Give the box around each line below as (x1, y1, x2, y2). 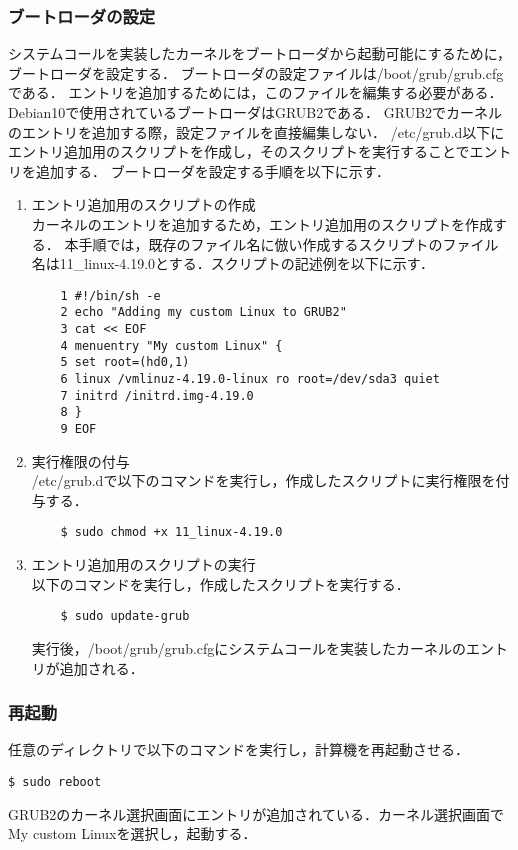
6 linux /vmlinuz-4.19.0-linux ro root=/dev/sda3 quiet (60, 372, 440, 387)
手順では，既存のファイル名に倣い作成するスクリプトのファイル (78, 233, 499, 254)
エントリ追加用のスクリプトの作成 (31, 194, 256, 215)
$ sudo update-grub (60, 609, 190, 624)
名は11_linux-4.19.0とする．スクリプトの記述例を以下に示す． (31, 253, 435, 274)
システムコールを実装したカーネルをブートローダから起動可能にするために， (8, 43, 512, 64)
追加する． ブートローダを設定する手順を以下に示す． (35, 160, 391, 181)
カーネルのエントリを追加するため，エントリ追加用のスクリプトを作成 (31, 213, 494, 234)
